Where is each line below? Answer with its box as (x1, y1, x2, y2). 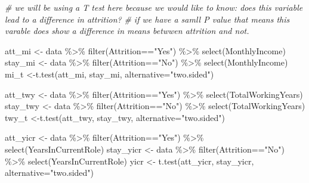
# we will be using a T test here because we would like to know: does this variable (5, 1, 303, 13)
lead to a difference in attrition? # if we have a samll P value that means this (5, 13, 290, 25)
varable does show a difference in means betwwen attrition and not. (5, 24, 249, 37)
